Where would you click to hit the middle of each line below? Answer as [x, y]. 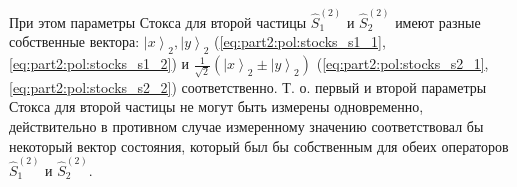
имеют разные [438, 21]
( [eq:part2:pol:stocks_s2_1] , [402, 63]
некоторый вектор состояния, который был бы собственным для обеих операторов [259, 145]
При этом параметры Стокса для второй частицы [158, 21]
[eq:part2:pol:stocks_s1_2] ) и [99, 63]
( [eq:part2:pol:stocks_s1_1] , [300, 41]
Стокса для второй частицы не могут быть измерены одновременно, [216, 106]
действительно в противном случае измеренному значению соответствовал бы [246, 125]
